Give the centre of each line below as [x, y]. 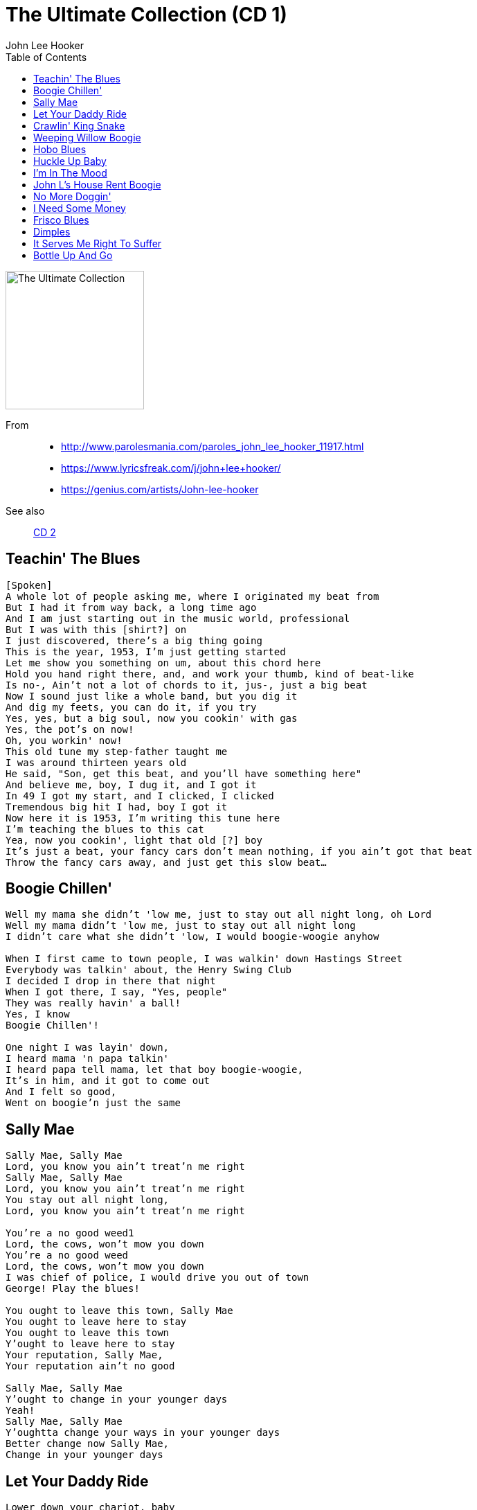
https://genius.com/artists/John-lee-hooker [160, 489]
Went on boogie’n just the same [93, 1103]
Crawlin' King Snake [79, 125]
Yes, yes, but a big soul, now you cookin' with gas [152, 718]
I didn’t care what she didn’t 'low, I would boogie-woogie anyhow [192, 937]
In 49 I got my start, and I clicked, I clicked [140, 796]
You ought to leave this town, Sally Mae [119, 1311]
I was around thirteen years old [96, 762]
